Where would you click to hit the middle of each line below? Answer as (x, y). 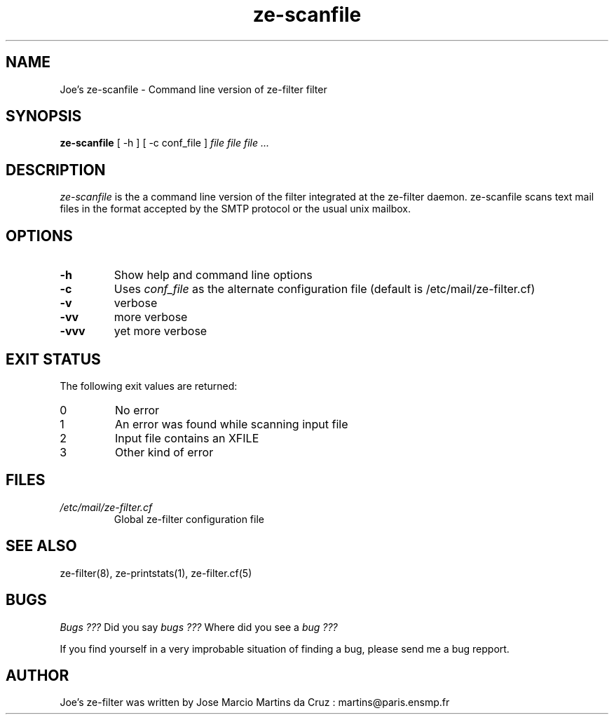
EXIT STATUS (53, 359)
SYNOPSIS (44, 116)
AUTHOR (37, 675)
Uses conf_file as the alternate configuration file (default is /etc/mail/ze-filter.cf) (325, 289)
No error (137, 410)
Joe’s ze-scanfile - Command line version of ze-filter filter (193, 89)
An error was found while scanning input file (231, 424)
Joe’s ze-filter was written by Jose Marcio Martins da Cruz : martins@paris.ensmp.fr (255, 702)
